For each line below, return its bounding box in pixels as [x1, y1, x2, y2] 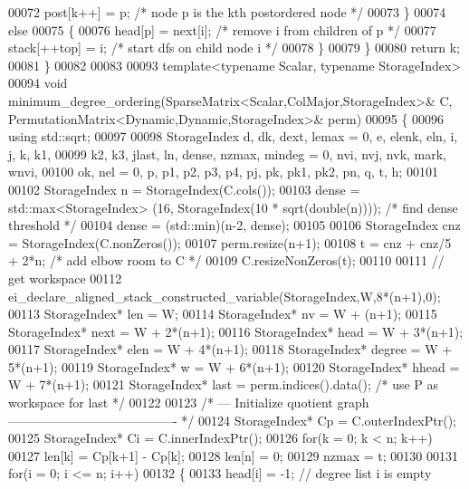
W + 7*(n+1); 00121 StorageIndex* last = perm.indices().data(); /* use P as [8, 375, 439, 394]
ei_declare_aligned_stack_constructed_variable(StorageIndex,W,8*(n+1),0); [8, 286, 441, 305]
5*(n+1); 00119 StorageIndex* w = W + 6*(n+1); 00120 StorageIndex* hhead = [8, 357, 460, 376]
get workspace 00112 [8, 268, 122, 287]
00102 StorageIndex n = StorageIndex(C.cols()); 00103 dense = [8, 179, 360, 198]
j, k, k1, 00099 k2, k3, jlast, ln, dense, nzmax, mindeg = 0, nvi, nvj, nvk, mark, [8, 144, 447, 163]
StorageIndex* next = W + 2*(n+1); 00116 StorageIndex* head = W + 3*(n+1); [8, 321, 464, 340]
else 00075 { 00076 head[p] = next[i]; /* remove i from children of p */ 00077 [8, 20, 436, 39]
